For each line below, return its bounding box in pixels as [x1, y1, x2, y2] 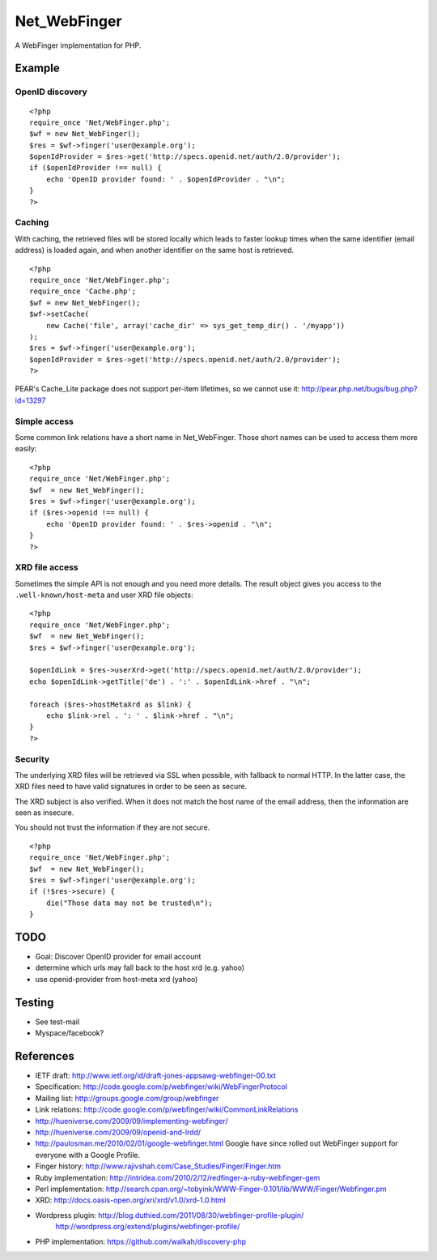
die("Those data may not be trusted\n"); [45, 898, 214, 908]
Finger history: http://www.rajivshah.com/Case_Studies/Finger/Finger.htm [35, 1161, 282, 1171]
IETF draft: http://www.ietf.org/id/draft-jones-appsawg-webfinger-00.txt [35, 1070, 276, 1081]
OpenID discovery [15, 86, 88, 97]
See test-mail [35, 1017, 80, 1027]
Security [15, 754, 50, 765]
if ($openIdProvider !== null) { [29, 163, 162, 173]
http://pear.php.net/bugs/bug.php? [301, 384, 418, 394]
